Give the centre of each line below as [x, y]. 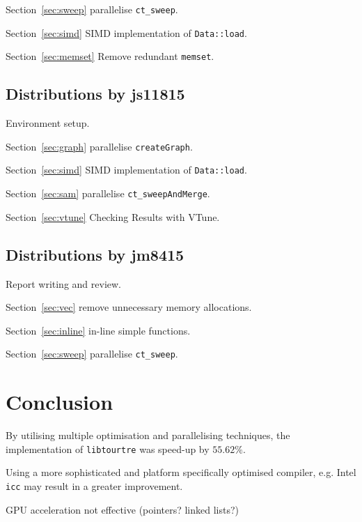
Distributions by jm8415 [95, 254]
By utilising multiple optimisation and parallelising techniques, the [148, 435]
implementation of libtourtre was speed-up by [108, 448]
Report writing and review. [63, 283]
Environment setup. [48, 123]
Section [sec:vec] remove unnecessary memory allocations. [129, 307]
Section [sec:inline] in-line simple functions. [98, 330]
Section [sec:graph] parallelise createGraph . [99, 146]
